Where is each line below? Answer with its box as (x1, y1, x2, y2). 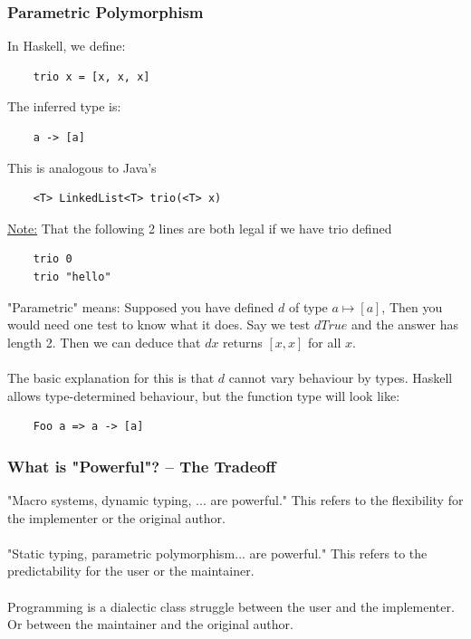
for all (308, 332, 341, 351)
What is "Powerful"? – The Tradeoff (7, 454, 276, 477)
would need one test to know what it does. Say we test (7, 315, 311, 334)
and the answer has (351, 315, 458, 334)
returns (223, 332, 263, 351)
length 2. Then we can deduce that (7, 332, 201, 351)
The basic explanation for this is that (7, 367, 215, 386)
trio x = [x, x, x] (33, 70, 150, 83)
